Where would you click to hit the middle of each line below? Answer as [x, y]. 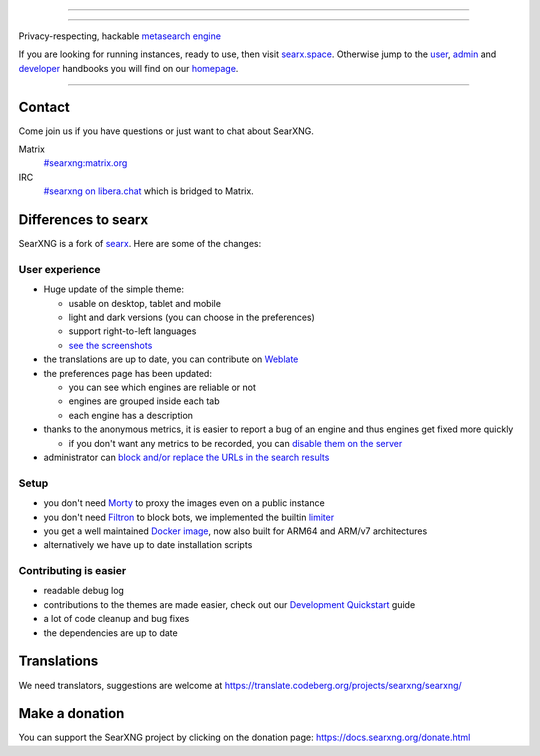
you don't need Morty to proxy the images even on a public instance [184, 503]
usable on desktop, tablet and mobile [145, 303]
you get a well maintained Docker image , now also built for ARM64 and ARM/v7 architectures [235, 531]
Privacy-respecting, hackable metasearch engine [120, 36]
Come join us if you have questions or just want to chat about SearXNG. [166, 131]
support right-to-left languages [132, 331]
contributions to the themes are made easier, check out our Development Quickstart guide [229, 604]
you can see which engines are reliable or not [162, 387]
